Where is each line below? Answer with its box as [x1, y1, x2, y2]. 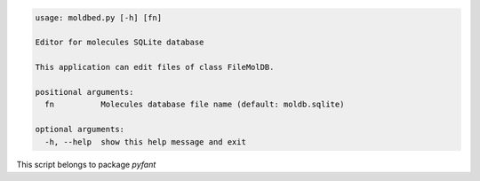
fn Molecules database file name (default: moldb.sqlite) [44, 99, 345, 110]
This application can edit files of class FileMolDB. [35, 62, 275, 73]
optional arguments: [35, 124, 124, 135]
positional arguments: [35, 87, 134, 97]
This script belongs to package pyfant [16, 160, 156, 170]
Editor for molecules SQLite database [35, 37, 204, 48]
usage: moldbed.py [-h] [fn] [35, 12, 163, 22]
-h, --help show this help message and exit [44, 137, 246, 146]
